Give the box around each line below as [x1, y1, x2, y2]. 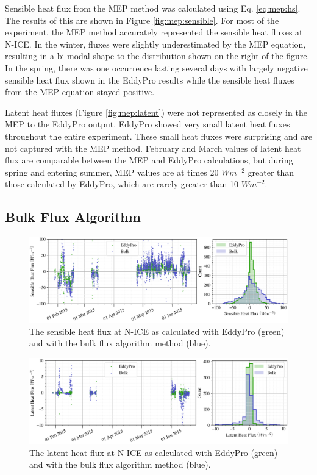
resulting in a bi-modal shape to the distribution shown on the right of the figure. [5, 49, 310, 62]
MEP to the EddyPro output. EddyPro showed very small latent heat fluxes [5, 118, 290, 130]
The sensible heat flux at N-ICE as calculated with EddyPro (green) [29, 324, 285, 337]
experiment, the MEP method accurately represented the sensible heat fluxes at [5, 26, 303, 38]
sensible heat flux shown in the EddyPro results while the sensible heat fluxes [5, 73, 294, 86]
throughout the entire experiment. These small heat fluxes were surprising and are [5, 129, 312, 142]
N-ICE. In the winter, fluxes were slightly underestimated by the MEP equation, [5, 37, 306, 50]
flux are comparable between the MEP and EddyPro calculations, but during [5, 154, 293, 166]
